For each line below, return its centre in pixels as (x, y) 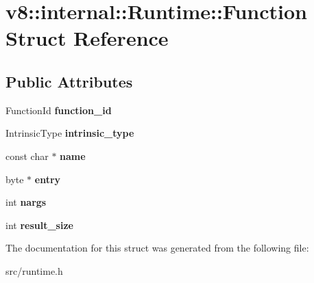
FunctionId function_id (59, 110)
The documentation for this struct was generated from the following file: (157, 248)
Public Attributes (69, 81)
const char (27, 156)
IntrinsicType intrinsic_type (70, 133)
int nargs (26, 202)
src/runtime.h (34, 270)
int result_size (39, 225)
